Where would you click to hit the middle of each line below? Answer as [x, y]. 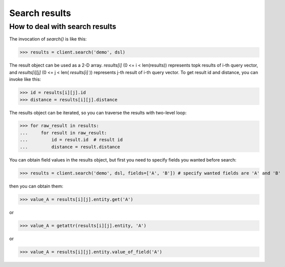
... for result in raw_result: [63, 133]
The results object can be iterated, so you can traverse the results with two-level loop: [98, 112]
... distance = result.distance [70, 147]
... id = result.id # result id [71, 140]
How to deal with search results [63, 26]
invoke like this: [25, 79]
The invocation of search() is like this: [48, 39]
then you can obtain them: [36, 186]
